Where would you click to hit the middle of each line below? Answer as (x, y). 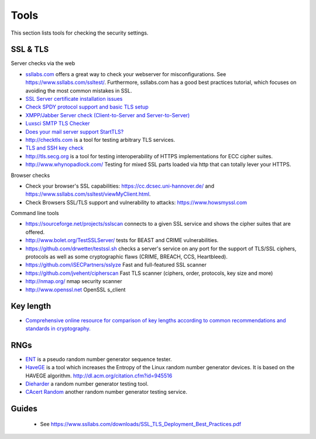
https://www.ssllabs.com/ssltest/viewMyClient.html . (88, 194)
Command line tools (35, 213)
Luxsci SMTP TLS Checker (58, 124)
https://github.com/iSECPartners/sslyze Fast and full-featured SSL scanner (116, 265)
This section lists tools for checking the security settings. (80, 33)
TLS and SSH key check (55, 148)
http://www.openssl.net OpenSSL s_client (75, 290)
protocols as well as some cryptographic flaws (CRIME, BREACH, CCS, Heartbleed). (126, 257)
